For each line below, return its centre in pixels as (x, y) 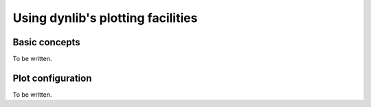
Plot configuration (52, 78)
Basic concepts (46, 42)
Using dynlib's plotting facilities (105, 18)
